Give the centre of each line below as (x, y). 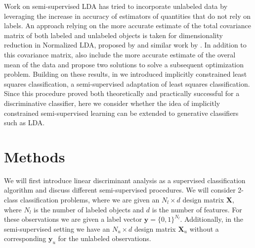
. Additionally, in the (212, 219)
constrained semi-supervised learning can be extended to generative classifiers (121, 113)
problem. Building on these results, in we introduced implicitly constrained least (126, 74)
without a (204, 228)
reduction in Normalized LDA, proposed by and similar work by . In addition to (125, 45)
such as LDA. (24, 123)
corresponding (25, 238)
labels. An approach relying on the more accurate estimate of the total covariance (128, 25)
